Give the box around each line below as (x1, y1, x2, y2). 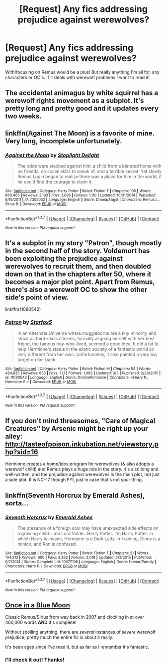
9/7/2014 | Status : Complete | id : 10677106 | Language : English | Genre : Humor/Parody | (5, 559, 157, 564)
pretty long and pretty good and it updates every (5, 104, 159, 113)
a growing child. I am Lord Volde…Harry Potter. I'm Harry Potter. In (17, 530, 153, 536)
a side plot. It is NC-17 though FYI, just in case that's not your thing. (5, 476, 143, 483)
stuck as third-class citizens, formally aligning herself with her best (17, 335, 155, 341)
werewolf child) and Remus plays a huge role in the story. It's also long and (5, 466, 159, 472)
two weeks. (5, 112, 42, 120)
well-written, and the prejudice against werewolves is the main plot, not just (5, 472, 160, 477)
